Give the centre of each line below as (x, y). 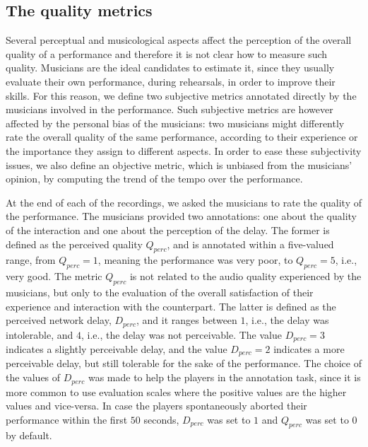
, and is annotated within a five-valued (250, 244)
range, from (31, 260)
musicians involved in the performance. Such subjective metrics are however (170, 109)
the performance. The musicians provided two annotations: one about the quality (181, 216)
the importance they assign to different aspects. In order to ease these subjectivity (184, 150)
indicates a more (309, 349)
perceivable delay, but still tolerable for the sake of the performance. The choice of (184, 363)
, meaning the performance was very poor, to (195, 260)
